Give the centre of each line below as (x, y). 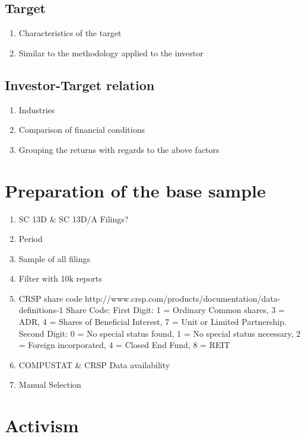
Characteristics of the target (70, 33)
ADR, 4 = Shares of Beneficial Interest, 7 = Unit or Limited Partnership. (152, 322)
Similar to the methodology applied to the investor (111, 52)
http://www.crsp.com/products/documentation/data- (183, 298)
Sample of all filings (55, 258)
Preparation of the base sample (135, 190)
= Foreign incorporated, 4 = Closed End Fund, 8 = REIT (124, 345)
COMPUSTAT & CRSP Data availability (94, 364)
